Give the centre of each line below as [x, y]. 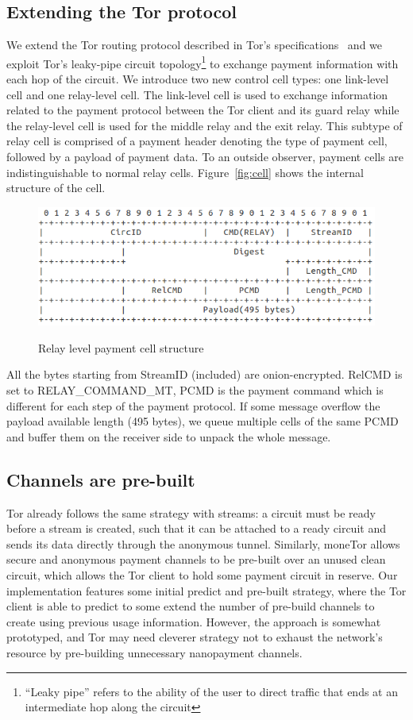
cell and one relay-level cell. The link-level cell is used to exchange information [197, 94]
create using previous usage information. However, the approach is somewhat [194, 621]
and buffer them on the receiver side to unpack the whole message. [169, 436]
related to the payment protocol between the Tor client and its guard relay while [203, 110]
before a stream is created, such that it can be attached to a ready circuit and [196, 528]
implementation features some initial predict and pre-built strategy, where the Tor [206, 590]
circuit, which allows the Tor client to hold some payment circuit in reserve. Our [202, 575]
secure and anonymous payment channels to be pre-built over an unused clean [196, 559]
